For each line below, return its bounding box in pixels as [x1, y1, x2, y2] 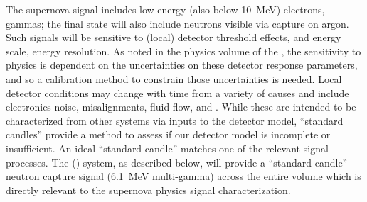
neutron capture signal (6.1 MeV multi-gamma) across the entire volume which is [6, 169, 361, 184]
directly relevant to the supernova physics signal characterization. [6, 182, 291, 197]
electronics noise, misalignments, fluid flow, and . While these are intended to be [6, 99, 356, 114]
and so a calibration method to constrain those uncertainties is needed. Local [6, 71, 342, 86]
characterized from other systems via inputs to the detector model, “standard [6, 113, 344, 128]
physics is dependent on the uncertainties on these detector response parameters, [6, 57, 358, 72]
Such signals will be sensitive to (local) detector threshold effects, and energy [6, 30, 341, 45]
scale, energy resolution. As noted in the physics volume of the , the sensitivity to [6, 43, 361, 58]
